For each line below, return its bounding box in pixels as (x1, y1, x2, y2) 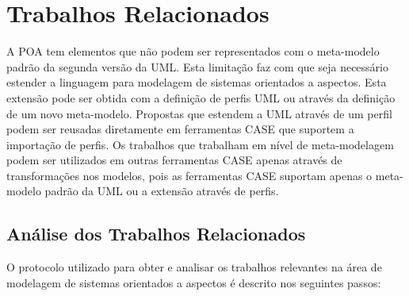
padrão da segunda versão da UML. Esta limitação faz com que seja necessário (6, 58, 388, 75)
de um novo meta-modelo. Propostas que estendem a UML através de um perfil (6, 105, 392, 121)
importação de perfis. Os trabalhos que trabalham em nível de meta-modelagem (6, 136, 394, 152)
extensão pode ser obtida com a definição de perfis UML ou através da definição (6, 89, 396, 106)
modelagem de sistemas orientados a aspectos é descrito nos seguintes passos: (6, 274, 381, 290)
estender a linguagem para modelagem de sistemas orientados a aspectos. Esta (6, 74, 387, 90)
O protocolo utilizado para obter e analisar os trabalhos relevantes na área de (6, 259, 382, 275)
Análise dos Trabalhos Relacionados (6, 221, 306, 246)
